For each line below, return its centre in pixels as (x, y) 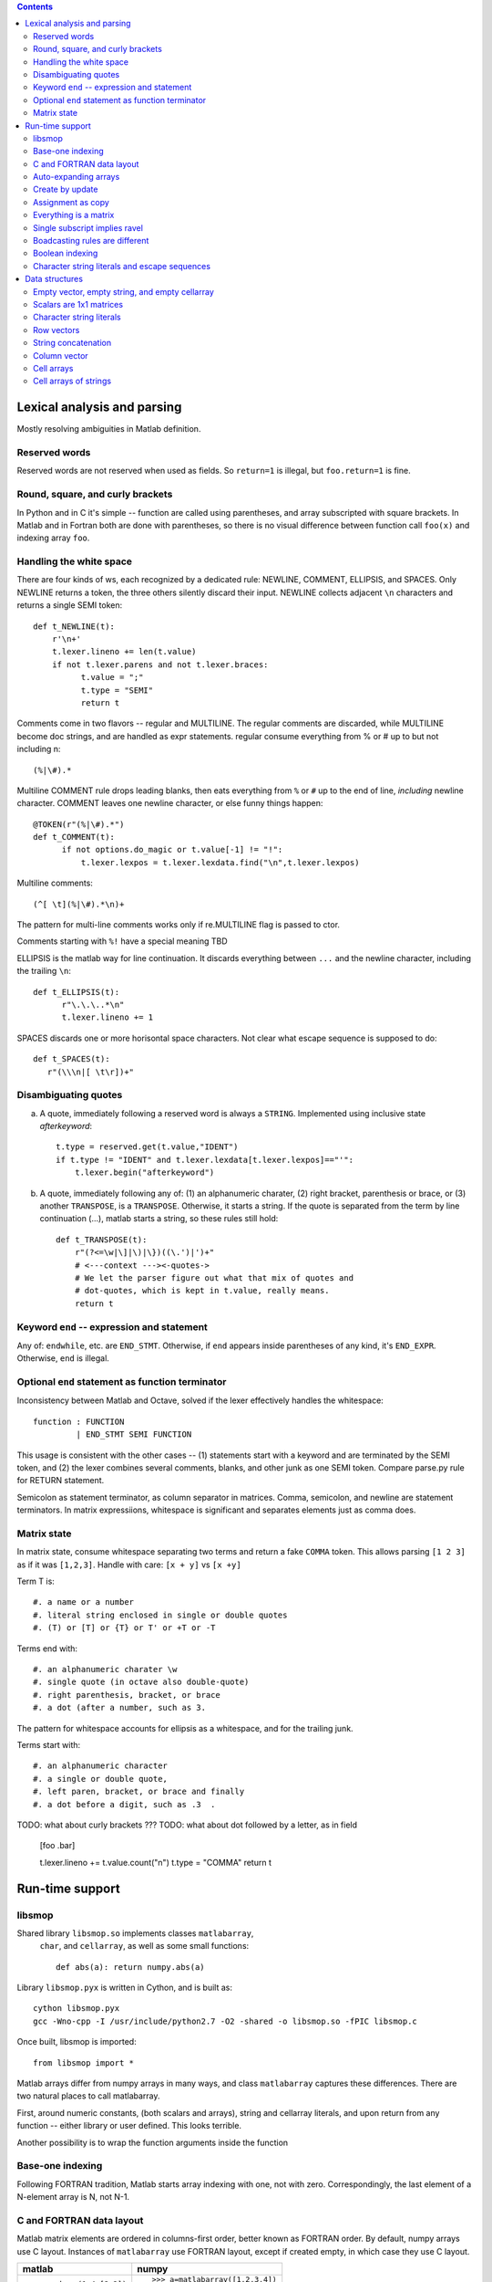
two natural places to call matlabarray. (88, 2096)
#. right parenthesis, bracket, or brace (127, 1695)
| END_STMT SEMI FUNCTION (134, 1434)
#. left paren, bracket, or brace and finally (139, 1792)
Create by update (66, 189)
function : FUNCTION (79, 1421)
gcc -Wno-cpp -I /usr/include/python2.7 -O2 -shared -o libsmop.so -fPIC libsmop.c (225, 2021)
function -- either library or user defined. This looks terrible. (129, 2126)
